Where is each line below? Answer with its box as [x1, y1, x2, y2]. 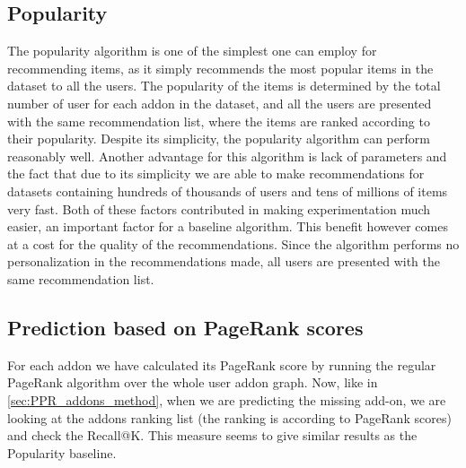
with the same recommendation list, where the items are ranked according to [7, 111, 430, 130]
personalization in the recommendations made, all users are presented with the [7, 252, 441, 271]
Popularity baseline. [7, 443, 117, 462]
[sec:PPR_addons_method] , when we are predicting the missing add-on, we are [7, 390, 446, 409]
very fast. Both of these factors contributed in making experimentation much [7, 199, 431, 218]
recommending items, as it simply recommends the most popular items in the [7, 58, 434, 77]
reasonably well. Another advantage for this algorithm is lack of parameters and [7, 146, 447, 165]
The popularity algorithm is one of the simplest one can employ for [7, 41, 377, 60]
